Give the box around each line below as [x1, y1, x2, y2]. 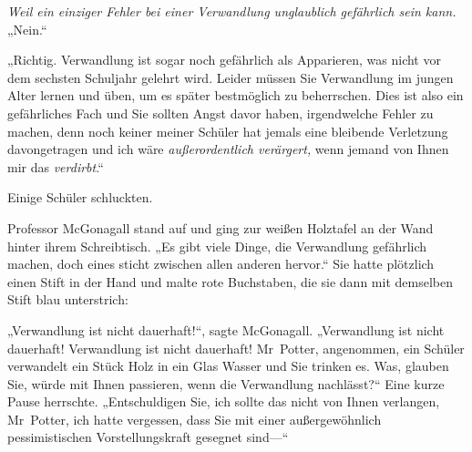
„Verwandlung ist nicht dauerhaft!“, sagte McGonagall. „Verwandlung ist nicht [7, 320, 445, 339]
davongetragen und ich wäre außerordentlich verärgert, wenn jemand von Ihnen [7, 139, 449, 159]
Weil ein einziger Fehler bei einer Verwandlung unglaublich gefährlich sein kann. [7, 2, 457, 20]
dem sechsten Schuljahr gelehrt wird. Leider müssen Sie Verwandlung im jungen [7, 67, 454, 87]
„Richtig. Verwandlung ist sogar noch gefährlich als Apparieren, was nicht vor [7, 50, 441, 69]
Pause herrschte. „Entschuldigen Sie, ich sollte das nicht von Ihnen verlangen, [7, 392, 440, 411]
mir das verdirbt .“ [7, 157, 104, 176]
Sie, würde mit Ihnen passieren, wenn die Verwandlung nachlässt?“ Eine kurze [7, 374, 445, 393]
